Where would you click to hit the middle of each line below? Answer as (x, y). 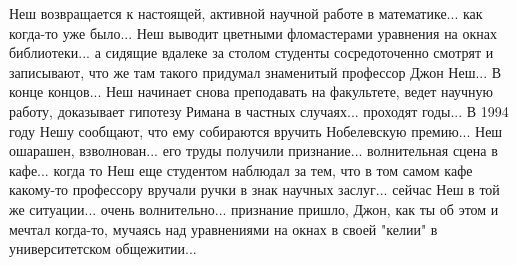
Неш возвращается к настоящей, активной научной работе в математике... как (246, 13)
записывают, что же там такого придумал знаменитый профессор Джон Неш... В (255, 71)
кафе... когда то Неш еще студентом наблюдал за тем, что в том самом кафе (241, 169)
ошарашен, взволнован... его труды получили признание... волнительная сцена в (253, 150)
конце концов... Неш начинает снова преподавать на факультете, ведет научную (251, 91)
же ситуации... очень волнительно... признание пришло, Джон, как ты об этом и (254, 208)
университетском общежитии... (103, 248)
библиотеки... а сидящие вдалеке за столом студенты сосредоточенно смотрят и (251, 52)
